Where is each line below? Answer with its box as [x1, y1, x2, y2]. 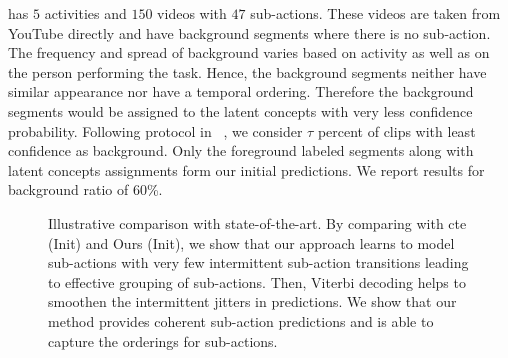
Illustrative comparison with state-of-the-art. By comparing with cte [48, 212, 467, 233]
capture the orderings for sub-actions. [48, 330, 278, 351]
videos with [157, 3, 227, 23]
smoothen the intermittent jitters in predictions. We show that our [48, 291, 457, 312]
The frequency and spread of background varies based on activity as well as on [8, 42, 490, 63]
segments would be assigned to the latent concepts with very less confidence [8, 100, 473, 121]
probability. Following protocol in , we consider [8, 120, 303, 141]
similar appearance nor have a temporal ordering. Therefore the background [8, 81, 474, 102]
